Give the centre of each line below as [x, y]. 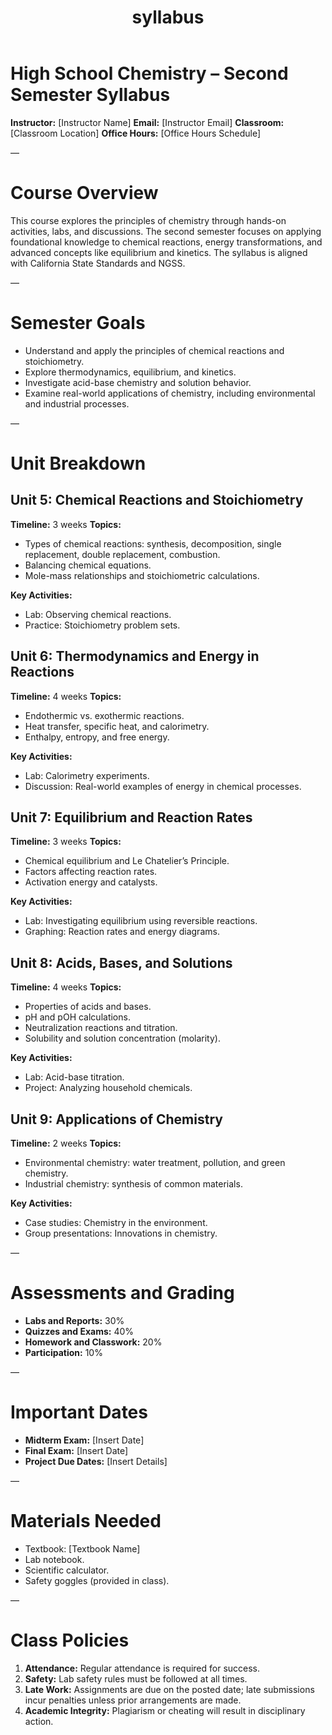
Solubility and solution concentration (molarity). [122, 1038]
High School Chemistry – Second [149, 73]
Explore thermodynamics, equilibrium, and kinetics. [130, 372]
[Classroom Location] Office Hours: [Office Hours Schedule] [136, 133]
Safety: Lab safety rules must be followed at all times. [136, 1678]
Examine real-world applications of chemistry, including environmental [170, 393]
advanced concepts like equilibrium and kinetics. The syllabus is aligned [159, 252]
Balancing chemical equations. [88, 565]
